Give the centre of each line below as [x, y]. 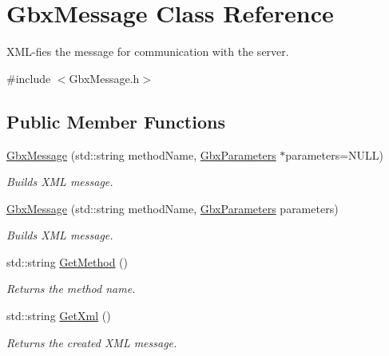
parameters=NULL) [335, 154]
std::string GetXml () [59, 316]
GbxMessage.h [104, 78]
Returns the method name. [71, 289]
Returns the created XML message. [92, 342]
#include [29, 78]
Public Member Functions [116, 121]
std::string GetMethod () [67, 261]
